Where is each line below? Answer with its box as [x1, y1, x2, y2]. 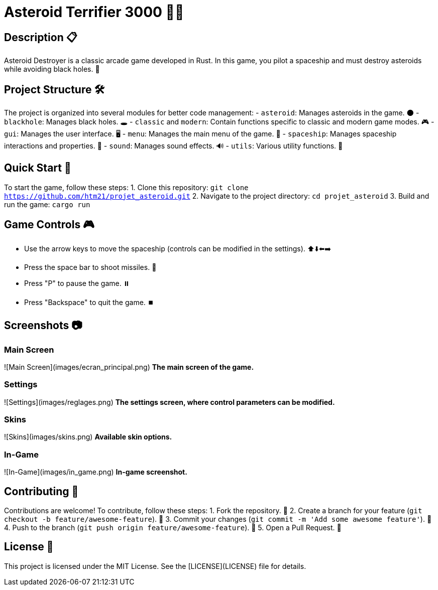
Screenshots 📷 [4, 319, 82, 332]
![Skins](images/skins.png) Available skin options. [4, 432, 172, 441]
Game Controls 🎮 [4, 218, 95, 231]
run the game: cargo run [4, 200, 90, 209]
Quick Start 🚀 [4, 162, 71, 175]
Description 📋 [4, 31, 77, 44]
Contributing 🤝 [4, 485, 79, 498]
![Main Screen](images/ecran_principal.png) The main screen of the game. [4, 362, 254, 371]
